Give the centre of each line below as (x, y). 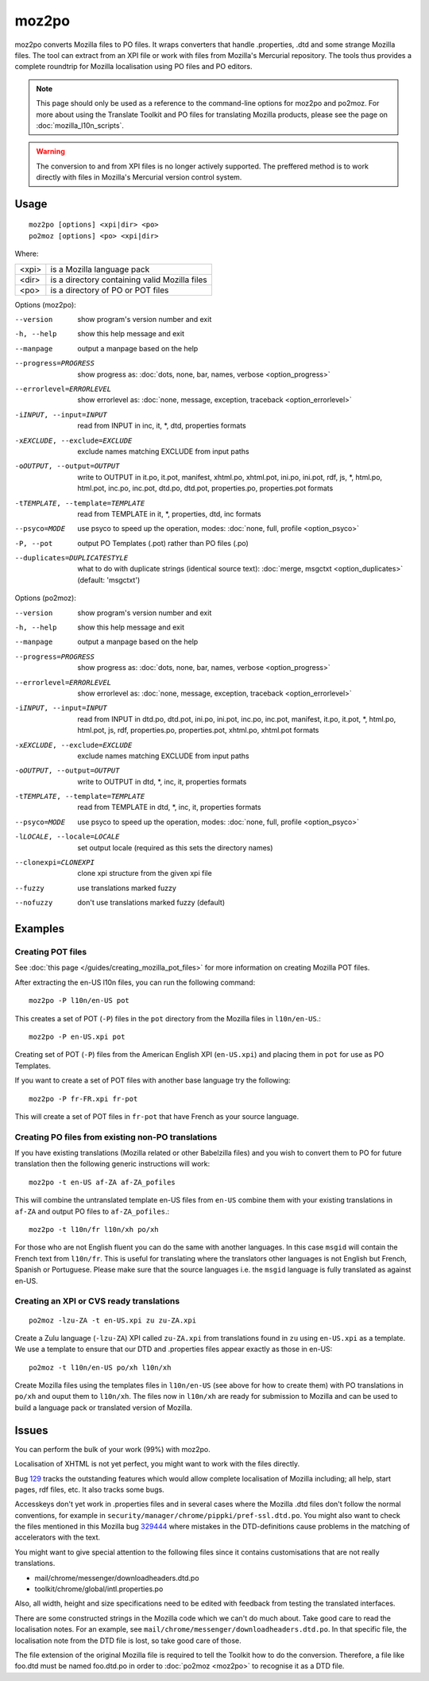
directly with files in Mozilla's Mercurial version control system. (139, 177)
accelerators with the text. (58, 1537)
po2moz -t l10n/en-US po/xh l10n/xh (100, 1367)
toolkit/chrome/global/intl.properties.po (99, 1589)
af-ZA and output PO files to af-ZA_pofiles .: (92, 1211)
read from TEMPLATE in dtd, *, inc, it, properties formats (169, 808)
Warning (50, 152)
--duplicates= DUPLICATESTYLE (71, 558)
